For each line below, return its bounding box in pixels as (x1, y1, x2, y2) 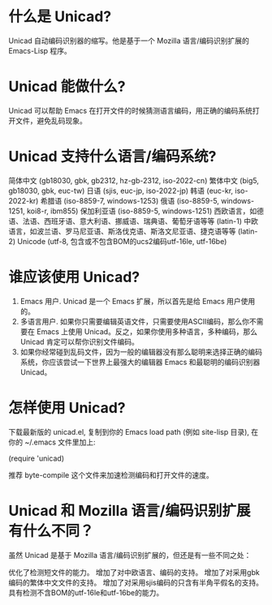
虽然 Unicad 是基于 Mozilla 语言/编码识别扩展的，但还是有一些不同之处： (8, 550, 252, 560)
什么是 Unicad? (8, 7, 112, 26)
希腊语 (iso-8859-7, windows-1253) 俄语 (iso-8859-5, (40, 195, 219, 205)
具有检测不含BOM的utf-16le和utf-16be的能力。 (8, 587, 164, 597)
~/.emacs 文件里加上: (24, 437, 96, 447)
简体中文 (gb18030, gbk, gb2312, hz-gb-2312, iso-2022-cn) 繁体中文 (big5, (8, 175, 260, 185)
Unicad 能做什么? (8, 78, 126, 96)
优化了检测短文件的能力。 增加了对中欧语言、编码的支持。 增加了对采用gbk (8, 567, 260, 577)
